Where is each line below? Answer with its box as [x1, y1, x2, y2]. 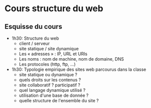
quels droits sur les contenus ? [19, 77, 81, 83]
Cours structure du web [4, 3, 103, 14]
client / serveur [19, 41, 50, 46]
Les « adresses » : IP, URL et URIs [19, 51, 88, 57]
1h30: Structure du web [11, 35, 59, 41]
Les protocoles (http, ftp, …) [19, 62, 76, 67]
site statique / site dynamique [19, 46, 79, 51]
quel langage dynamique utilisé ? [19, 87, 86, 93]
